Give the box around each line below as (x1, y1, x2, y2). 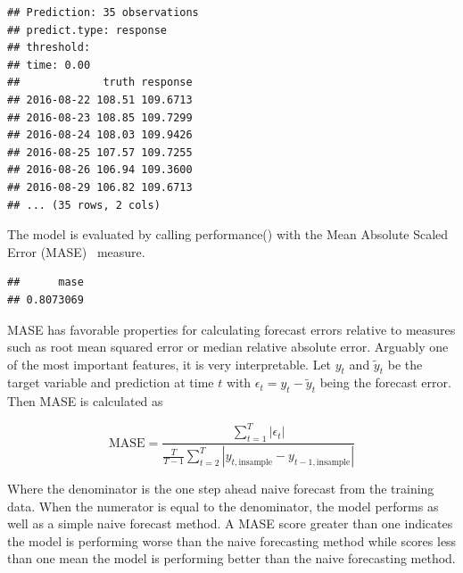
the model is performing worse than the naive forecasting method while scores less (7, 531, 457, 550)
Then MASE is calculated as (7, 392, 163, 411)
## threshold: (7, 41, 91, 54)
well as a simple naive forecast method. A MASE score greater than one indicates (7, 514, 453, 533)
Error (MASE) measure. (7, 242, 145, 261)
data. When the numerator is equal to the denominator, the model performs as (7, 496, 439, 515)
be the (387, 354, 423, 373)
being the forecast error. (319, 373, 451, 392)
